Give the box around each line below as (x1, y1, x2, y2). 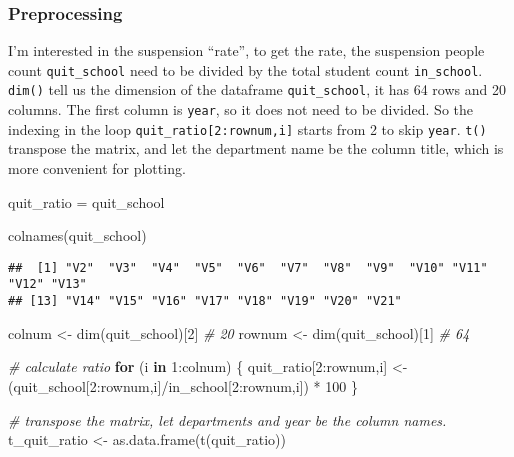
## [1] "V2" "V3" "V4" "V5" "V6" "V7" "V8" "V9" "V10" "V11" (8, 260, 488, 275)
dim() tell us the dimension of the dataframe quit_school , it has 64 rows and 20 (8, 79, 506, 100)
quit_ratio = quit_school (8, 191, 165, 212)
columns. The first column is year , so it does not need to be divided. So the (8, 99, 474, 120)
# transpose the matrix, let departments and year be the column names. (8, 409, 447, 430)
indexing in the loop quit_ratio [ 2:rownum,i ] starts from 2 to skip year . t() (8, 118, 487, 139)
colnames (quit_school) (8, 225, 147, 246)
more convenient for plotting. (8, 158, 186, 179)
